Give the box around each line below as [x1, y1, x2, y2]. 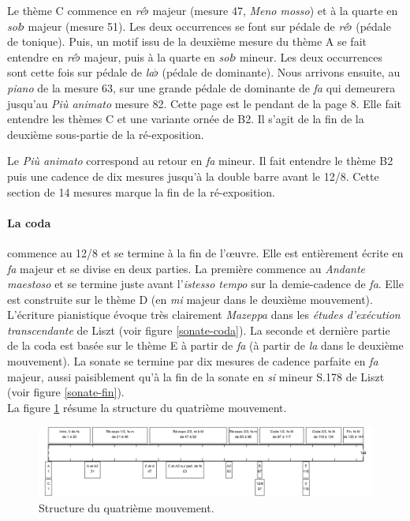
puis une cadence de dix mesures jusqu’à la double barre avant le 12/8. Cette [7, 167, 379, 184]
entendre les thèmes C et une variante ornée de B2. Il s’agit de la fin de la [7, 111, 364, 127]
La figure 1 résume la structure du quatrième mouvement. [7, 399, 287, 415]
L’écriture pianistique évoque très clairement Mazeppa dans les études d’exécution [7, 306, 401, 323]
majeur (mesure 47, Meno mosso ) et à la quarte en [152, 2, 398, 18]
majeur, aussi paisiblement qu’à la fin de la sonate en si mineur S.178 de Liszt [7, 368, 385, 384]
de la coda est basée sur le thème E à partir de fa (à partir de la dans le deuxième [7, 337, 404, 354]
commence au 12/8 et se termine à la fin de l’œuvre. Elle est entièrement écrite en [7, 244, 404, 260]
